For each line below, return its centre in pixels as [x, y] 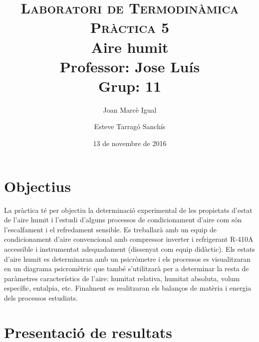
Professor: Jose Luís [130, 66]
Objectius [37, 186]
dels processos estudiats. [41, 297]
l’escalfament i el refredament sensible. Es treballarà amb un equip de [111, 229]
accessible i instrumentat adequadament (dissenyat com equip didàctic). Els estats [129, 249]
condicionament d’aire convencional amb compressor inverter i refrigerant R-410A [129, 239]
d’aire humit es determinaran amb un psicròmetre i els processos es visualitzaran [127, 258]
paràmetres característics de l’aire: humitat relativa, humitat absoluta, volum [122, 278]
